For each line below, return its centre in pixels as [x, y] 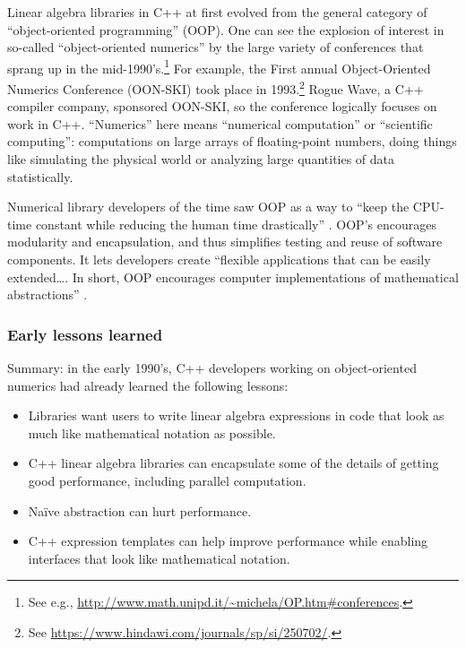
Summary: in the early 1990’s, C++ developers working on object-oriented [212, 368]
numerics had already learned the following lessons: [148, 385]
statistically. [40, 176]
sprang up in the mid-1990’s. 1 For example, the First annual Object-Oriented [219, 66]
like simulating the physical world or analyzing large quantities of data [201, 159]
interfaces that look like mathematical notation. [159, 558]
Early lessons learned [85, 334]
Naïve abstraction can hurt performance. [140, 510]
